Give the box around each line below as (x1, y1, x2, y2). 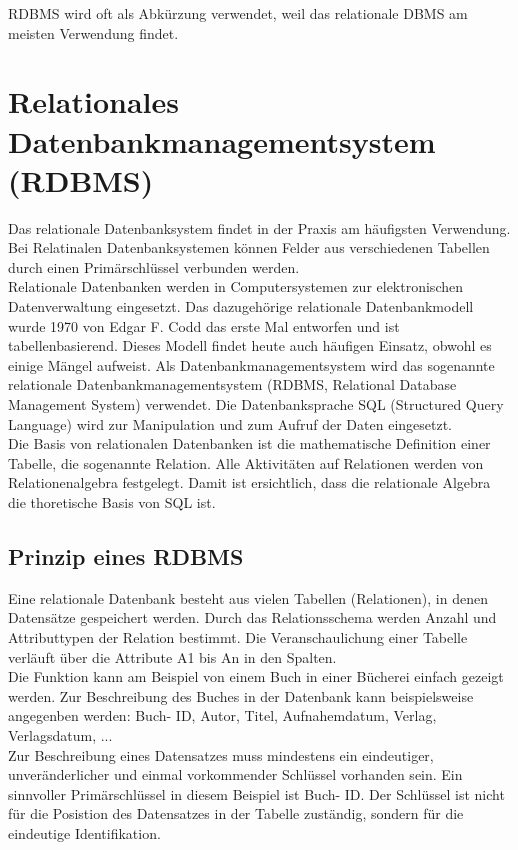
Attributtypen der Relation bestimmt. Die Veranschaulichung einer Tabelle (8, 626, 468, 647)
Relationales (8, 81, 179, 122)
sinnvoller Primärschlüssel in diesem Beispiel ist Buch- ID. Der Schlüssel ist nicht (8, 783, 505, 804)
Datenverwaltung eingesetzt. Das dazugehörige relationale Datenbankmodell (8, 296, 474, 317)
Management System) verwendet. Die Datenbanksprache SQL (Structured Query (8, 394, 504, 415)
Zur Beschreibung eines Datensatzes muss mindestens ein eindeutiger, (8, 744, 434, 765)
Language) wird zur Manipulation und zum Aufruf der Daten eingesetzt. (8, 413, 453, 434)
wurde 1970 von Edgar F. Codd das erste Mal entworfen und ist (8, 315, 400, 336)
